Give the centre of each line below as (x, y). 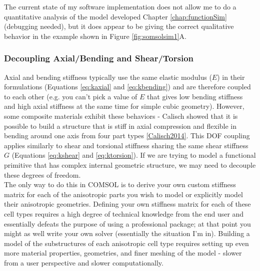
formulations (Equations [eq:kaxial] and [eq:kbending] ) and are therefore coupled (127, 87)
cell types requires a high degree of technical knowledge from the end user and (124, 213)
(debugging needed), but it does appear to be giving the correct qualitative (119, 26)
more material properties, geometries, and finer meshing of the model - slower (123, 253)
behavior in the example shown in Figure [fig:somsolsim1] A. (95, 36)
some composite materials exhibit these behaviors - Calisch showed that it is (121, 116)
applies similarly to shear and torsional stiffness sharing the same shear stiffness (126, 145)
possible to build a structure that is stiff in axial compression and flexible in (120, 126)
